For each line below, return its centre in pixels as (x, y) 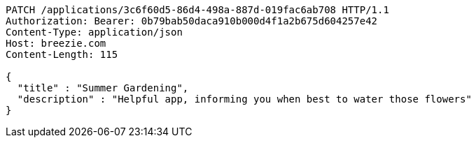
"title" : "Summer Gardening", (103, 88)
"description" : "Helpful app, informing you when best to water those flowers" (244, 99)
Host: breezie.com (56, 43)
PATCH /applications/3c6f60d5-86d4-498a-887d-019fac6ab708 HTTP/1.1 (197, 10)
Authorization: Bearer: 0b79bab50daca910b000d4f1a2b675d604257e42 (192, 21)
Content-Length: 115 (62, 54)
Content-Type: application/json (94, 32)
